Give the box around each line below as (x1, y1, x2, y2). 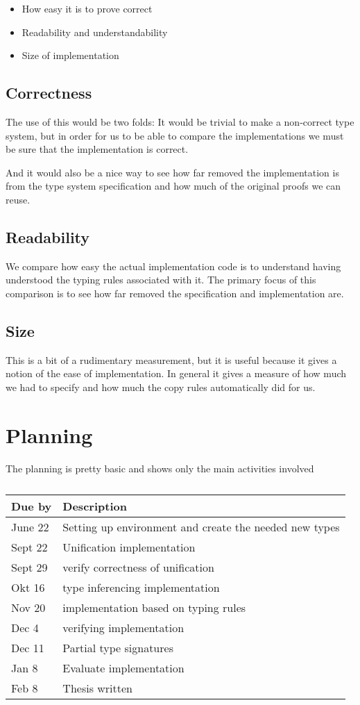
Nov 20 (11, 599, 46, 616)
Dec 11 (11, 640, 44, 656)
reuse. (6, 192, 31, 206)
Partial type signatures (62, 640, 173, 656)
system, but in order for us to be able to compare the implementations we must (6, 128, 344, 142)
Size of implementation (22, 48, 119, 63)
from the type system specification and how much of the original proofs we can (6, 179, 341, 193)
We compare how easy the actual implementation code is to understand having (6, 258, 341, 273)
